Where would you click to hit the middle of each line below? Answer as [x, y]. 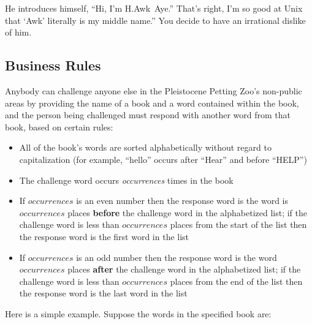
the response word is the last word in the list [103, 293]
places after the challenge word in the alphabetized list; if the [184, 269]
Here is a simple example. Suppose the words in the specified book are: [138, 313]
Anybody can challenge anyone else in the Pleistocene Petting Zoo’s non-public [154, 90]
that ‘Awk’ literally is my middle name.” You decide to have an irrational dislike [155, 20]
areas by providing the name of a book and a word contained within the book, [152, 103]
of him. [18, 32]
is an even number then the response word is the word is [182, 201]
